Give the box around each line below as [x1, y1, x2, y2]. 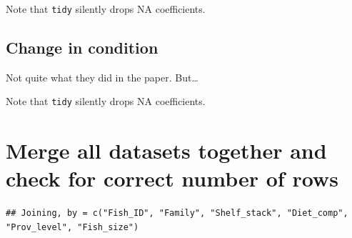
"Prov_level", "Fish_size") [6, 222, 139, 233]
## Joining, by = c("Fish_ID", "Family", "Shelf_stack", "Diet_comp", [6, 208, 348, 219]
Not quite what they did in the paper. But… [6, 69, 198, 84]
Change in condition [6, 36, 159, 59]
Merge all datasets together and [6, 136, 327, 165]
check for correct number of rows [6, 164, 338, 193]
